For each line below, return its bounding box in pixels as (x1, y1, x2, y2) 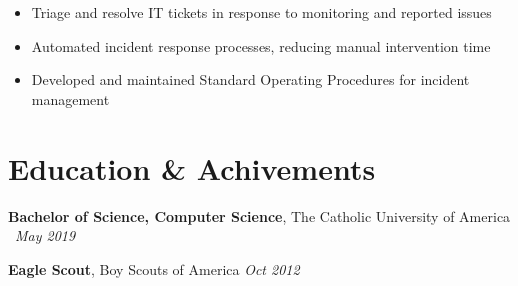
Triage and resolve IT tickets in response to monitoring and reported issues (31, 2, 492, 22)
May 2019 (15, 225, 76, 246)
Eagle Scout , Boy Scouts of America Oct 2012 (8, 258, 300, 279)
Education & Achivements (8, 147, 376, 188)
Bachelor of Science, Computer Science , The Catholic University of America (8, 205, 511, 226)
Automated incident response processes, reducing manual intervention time (31, 35, 491, 56)
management (31, 88, 110, 109)
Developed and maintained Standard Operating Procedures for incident (31, 69, 470, 90)
